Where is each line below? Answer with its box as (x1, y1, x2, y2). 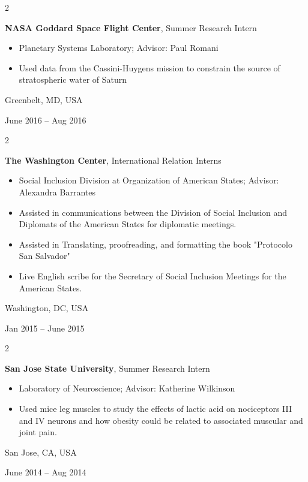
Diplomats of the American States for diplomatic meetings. (19, 218, 237, 230)
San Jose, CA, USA (5, 445, 77, 458)
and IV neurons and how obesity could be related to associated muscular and (19, 414, 303, 426)
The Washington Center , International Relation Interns (5, 153, 222, 166)
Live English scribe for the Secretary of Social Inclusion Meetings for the (19, 269, 286, 282)
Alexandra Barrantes (19, 185, 95, 198)
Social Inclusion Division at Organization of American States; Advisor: (19, 174, 279, 186)
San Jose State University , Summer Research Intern (5, 361, 210, 374)
